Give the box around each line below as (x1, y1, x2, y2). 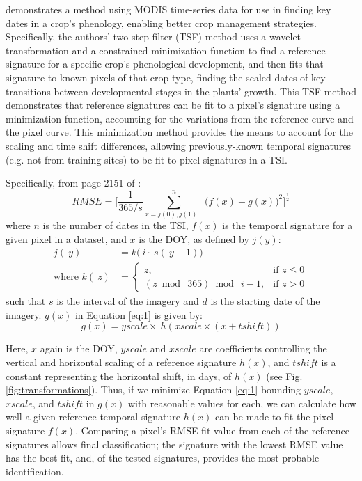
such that (6, 294, 46, 308)
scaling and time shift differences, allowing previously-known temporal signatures (6, 138, 352, 152)
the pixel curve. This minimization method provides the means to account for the (6, 125, 353, 139)
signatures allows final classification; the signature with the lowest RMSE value (6, 436, 343, 451)
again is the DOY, (40, 341, 118, 356)
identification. (6, 464, 64, 478)
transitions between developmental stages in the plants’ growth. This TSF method (6, 84, 356, 98)
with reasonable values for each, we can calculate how (127, 395, 356, 410)
